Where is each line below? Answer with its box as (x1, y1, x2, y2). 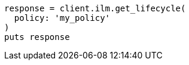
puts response (4, 32, 70, 42)
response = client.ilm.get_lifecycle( (4, 4, 186, 13)
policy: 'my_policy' (14, 13, 111, 23)
